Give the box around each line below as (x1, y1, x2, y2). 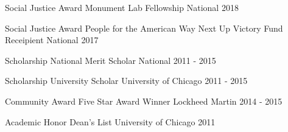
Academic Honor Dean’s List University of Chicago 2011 (5, 115, 216, 128)
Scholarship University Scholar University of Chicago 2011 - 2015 (5, 74, 248, 87)
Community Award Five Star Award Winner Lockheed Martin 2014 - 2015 (5, 94, 283, 107)
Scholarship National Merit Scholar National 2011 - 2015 (5, 54, 216, 66)
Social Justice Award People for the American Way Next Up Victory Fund (5, 21, 283, 34)
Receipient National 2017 (5, 33, 99, 46)
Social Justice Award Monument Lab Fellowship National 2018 (5, 1, 239, 13)
